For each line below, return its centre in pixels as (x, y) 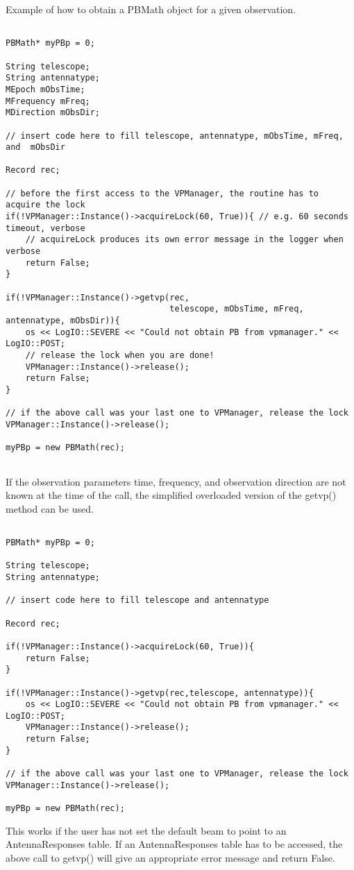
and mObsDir (35, 147)
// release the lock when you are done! (120, 355)
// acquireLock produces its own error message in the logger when (184, 240)
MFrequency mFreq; (48, 101)
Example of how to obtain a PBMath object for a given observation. (151, 9)
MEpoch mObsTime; (45, 89)
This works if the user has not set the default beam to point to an (146, 830)
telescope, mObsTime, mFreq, (237, 309)
